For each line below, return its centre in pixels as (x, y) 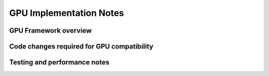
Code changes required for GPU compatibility (81, 46)
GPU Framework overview (51, 31)
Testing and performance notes (59, 62)
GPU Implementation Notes (67, 13)
